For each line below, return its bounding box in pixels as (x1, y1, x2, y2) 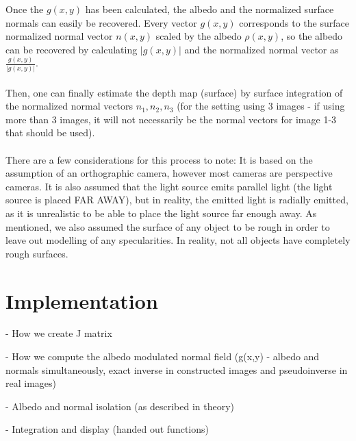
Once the (5, 2, 44, 16)
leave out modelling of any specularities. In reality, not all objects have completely (5, 233, 351, 247)
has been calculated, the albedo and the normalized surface (85, 2, 334, 16)
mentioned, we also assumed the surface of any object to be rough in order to (5, 219, 330, 234)
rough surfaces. (5, 246, 68, 260)
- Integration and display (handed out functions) (5, 422, 209, 436)
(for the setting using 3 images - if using (177, 99, 345, 113)
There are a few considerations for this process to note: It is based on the (5, 152, 313, 166)
